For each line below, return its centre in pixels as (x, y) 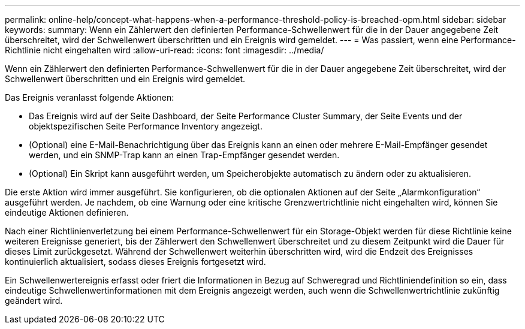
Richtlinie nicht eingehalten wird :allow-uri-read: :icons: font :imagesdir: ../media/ (165, 50)
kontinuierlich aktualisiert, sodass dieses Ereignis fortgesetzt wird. (135, 262)
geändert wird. (34, 301)
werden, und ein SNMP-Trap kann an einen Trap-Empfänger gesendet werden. (184, 155)
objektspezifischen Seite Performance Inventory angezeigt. (146, 126)
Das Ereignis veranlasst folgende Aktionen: (90, 97)
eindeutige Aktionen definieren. (67, 212)
